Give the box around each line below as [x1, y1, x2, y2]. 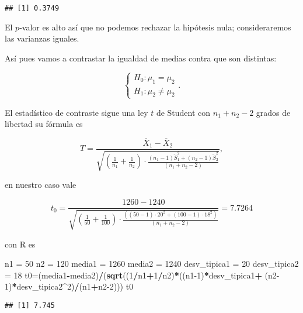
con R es [5, 238, 36, 250]
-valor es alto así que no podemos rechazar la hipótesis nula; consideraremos [19, 20, 291, 33]
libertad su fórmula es [5, 118, 83, 130]
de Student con [156, 106, 211, 118]
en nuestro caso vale [5, 178, 76, 191]
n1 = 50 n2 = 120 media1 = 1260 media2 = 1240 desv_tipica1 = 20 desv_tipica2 [5, 257, 299, 270]
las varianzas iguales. [5, 32, 79, 44]
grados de [256, 106, 291, 118]
